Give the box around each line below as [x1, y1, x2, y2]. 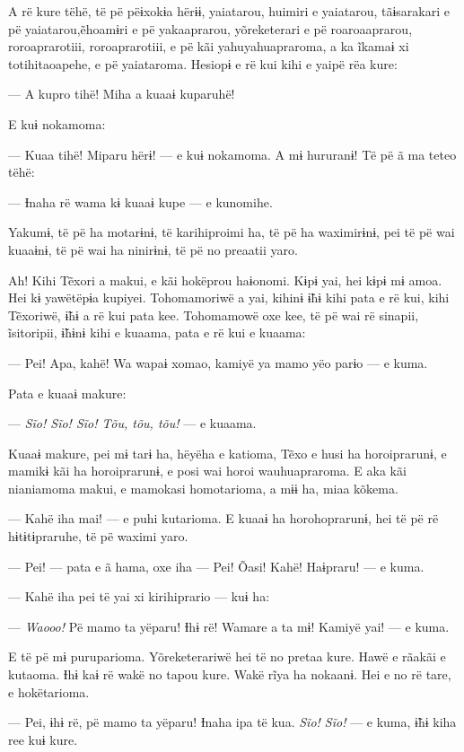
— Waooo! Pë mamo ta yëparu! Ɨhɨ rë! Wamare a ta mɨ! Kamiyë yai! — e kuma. [8, 616, 450, 635]
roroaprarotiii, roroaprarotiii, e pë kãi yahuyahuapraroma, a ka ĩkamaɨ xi [8, 37, 409, 56]
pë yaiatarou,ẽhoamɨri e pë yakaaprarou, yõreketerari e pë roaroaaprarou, [8, 19, 413, 38]
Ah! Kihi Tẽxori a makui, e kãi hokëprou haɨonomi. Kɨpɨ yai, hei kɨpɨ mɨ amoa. [8, 270, 442, 289]
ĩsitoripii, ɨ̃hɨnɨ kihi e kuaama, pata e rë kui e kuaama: [8, 323, 306, 342]
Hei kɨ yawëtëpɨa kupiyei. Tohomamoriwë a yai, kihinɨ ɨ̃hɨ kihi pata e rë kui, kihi [8, 288, 450, 307]
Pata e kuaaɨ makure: [8, 383, 127, 402]
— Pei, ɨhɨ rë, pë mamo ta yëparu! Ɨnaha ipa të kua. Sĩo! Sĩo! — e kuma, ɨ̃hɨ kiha [8, 713, 457, 731]
